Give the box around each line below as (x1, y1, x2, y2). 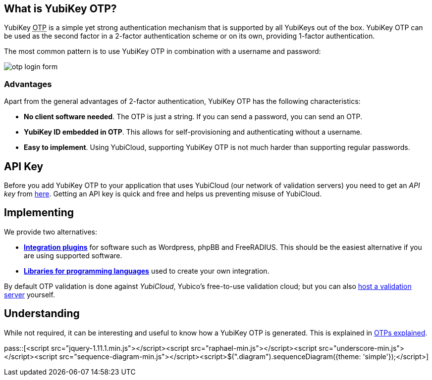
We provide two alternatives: (4, 227, 98, 236)
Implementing (4, 206, 74, 219)
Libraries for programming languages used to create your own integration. (24, 266, 270, 275)
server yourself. (4, 290, 55, 299)
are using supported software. (24, 251, 122, 260)
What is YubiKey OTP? (4, 2, 117, 15)
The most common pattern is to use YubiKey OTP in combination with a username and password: (4, 47, 321, 56)
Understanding (4, 307, 80, 320)
